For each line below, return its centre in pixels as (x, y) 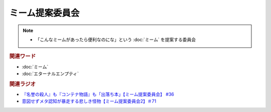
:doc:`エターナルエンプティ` (50, 73)
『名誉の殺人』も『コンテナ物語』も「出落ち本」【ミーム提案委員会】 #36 (98, 94)
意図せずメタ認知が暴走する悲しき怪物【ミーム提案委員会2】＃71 (89, 101)
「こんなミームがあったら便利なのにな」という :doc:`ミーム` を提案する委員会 (116, 39)
